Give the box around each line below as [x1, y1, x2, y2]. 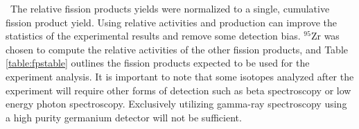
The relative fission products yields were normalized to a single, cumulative [10, 1, 330, 15]
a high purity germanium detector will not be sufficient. [6, 110, 242, 124]
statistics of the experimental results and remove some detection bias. [6, 28, 301, 43]
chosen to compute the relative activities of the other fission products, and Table [6, 42, 348, 56]
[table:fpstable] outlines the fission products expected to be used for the [6, 55, 310, 70]
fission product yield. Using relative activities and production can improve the [6, 15, 338, 29]
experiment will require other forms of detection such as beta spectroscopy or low [6, 83, 351, 97]
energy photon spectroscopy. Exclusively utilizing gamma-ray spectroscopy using [6, 96, 347, 111]
